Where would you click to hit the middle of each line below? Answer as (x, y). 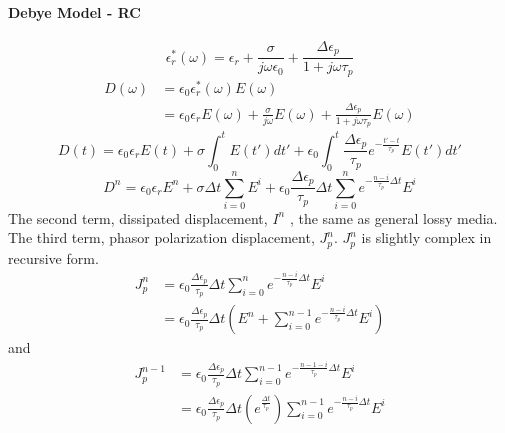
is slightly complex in (426, 237)
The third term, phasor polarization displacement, (161, 237)
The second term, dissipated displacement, (138, 217)
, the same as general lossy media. (393, 217)
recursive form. (53, 257)
